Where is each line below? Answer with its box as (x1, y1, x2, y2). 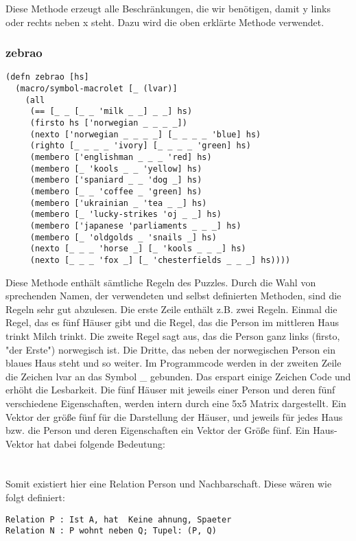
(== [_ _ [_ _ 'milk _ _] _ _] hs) (29, 106, 193, 117)
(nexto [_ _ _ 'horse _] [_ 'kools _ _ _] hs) (29, 244, 246, 254)
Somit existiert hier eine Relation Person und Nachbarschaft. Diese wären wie (5, 476, 332, 491)
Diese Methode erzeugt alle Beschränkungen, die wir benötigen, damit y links (5, 1, 331, 15)
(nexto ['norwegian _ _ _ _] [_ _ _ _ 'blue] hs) (29, 129, 261, 139)
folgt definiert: (5, 490, 65, 505)
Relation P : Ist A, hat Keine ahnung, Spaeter (5, 514, 232, 525)
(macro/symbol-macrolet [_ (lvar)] (15, 84, 178, 94)
